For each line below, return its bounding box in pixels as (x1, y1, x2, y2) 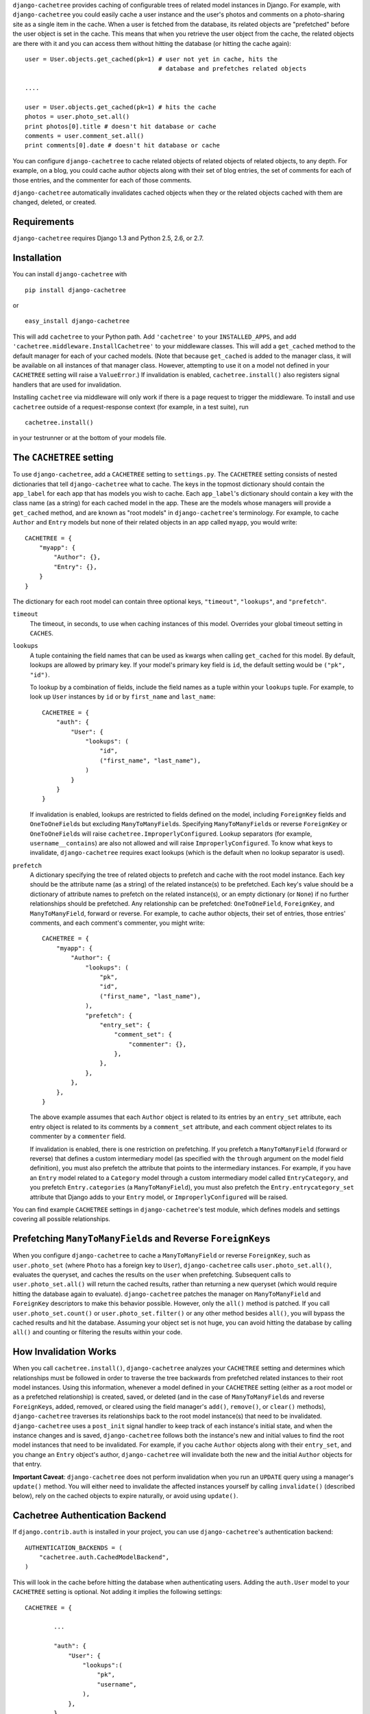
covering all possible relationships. (12, 1215, 111, 1223)
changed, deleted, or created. (12, 198, 97, 206)
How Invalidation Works (12, 1346, 116, 1357)
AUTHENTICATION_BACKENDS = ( (25, 1543, 123, 1552)
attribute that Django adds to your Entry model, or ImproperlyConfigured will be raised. (29, 1193, 288, 1201)
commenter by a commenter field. (29, 1132, 126, 1141)
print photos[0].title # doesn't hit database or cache (25, 122, 217, 130)
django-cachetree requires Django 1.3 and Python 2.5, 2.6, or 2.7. (12, 234, 204, 243)
